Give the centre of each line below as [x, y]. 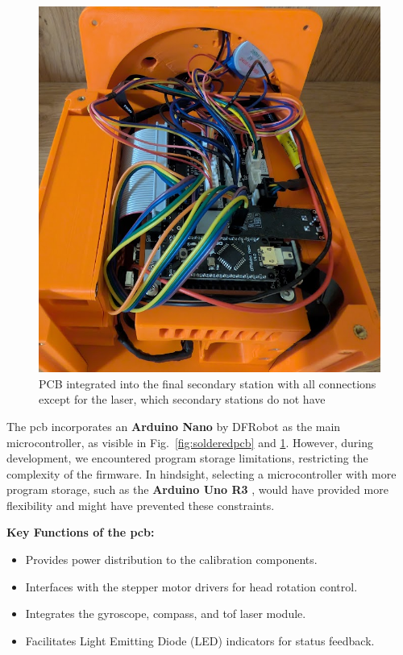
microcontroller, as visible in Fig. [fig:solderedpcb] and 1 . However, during [190, 442]
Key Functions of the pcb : [81, 532]
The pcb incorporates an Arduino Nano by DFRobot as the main [174, 426]
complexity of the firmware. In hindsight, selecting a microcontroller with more [201, 473]
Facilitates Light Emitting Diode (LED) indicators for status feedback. [200, 640]
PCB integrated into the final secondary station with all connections [208, 383]
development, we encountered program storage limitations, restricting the [187, 458]
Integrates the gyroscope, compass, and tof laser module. [166, 614]
